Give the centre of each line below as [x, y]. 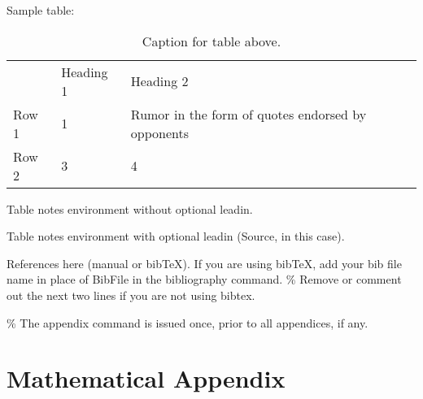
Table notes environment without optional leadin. [130, 208]
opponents [160, 132]
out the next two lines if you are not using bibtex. [131, 295]
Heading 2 [159, 81]
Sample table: [41, 10]
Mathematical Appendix [146, 378]
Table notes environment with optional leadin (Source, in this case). [176, 236]
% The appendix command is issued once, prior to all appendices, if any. [188, 322]
